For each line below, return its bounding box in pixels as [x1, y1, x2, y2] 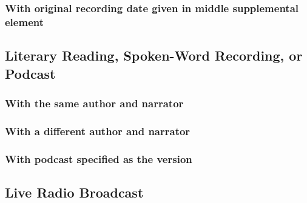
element [5, 14, 44, 29]
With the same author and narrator [5, 95, 184, 110]
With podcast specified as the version [5, 151, 192, 166]
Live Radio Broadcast [5, 182, 144, 201]
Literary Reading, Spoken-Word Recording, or [5, 46, 303, 65]
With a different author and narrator [5, 123, 191, 138]
